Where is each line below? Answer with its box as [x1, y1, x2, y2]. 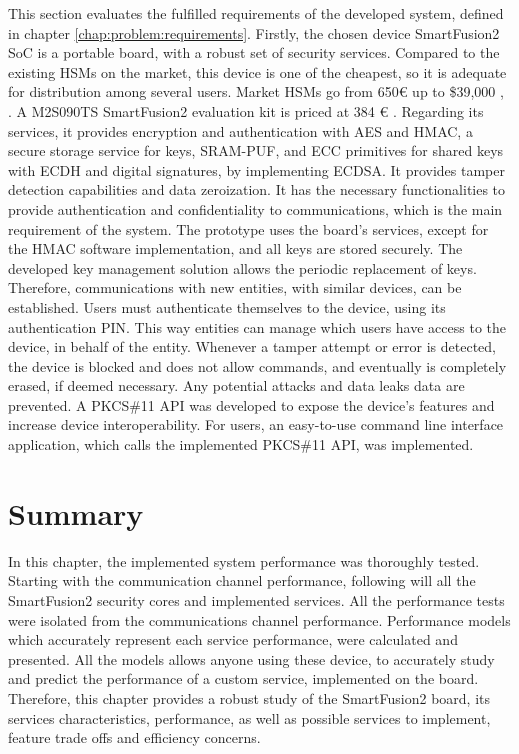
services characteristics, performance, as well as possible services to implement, [8, 707, 491, 728]
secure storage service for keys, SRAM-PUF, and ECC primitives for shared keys [8, 140, 504, 161]
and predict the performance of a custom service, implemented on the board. [8, 668, 479, 689]
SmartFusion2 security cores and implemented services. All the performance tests [8, 589, 505, 610]
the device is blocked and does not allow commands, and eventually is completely [8, 355, 507, 376]
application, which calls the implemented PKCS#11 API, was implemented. [8, 434, 474, 455]
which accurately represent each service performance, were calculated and [8, 629, 458, 650]
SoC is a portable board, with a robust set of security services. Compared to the [8, 42, 500, 63]
